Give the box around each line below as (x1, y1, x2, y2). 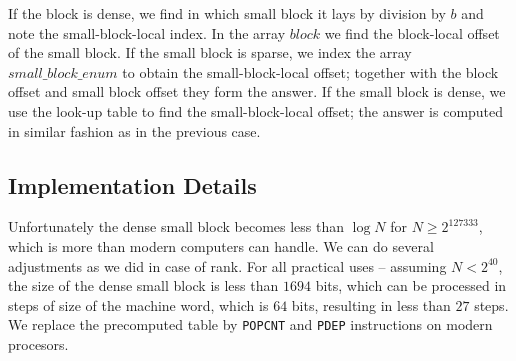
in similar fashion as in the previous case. (8, 120, 261, 141)
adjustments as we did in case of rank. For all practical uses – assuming (8, 255, 447, 276)
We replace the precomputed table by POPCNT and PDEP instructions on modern (8, 314, 493, 335)
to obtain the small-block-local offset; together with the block (122, 61, 499, 82)
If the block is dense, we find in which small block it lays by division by (8, 3, 446, 23)
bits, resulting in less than (291, 294, 451, 315)
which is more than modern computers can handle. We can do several (8, 235, 434, 256)
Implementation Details (8, 169, 257, 200)
